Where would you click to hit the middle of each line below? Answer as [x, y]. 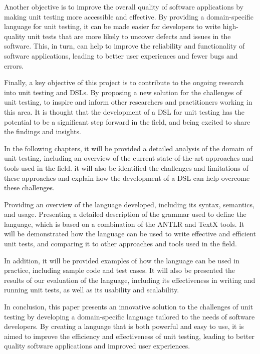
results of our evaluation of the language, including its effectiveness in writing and [130, 280]
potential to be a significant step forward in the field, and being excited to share [127, 121]
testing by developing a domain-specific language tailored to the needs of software [129, 316]
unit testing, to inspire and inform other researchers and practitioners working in [128, 102]
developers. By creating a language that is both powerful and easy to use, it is [124, 326]
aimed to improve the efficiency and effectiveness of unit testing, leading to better [129, 336]
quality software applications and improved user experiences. [97, 346]
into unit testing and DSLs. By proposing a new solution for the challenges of [123, 92]
